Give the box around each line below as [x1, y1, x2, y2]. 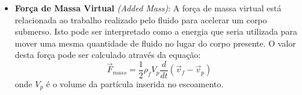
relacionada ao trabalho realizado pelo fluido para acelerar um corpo [14, 13, 267, 26]
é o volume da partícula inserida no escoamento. [46, 78, 224, 90]
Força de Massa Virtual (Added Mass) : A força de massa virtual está [14, 2, 282, 14]
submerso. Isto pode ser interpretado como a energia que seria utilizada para [14, 25, 298, 38]
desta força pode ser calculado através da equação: [14, 48, 201, 61]
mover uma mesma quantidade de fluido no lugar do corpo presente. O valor [14, 36, 296, 49]
